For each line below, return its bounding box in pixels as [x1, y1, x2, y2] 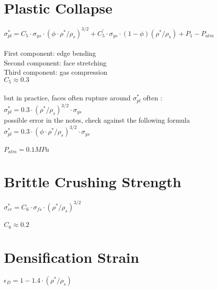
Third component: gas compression [4, 67, 108, 77]
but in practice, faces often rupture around [4, 93, 131, 103]
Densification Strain [4, 247, 140, 267]
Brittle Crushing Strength [4, 172, 182, 192]
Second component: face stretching [4, 57, 107, 67]
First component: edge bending [4, 48, 96, 58]
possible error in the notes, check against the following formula [4, 115, 190, 125]
